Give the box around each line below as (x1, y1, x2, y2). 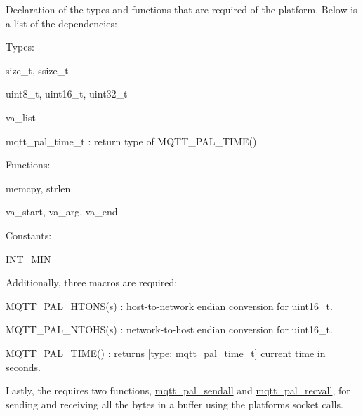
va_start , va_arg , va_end (6, 204, 118, 219)
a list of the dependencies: (6, 15, 117, 30)
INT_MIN (6, 251, 51, 266)
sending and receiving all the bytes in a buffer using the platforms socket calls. (6, 396, 343, 411)
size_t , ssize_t (6, 62, 69, 77)
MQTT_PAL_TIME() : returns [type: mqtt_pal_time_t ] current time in (6, 345, 326, 360)
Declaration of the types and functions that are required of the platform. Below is (6, 2, 357, 16)
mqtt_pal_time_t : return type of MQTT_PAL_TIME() (6, 133, 257, 148)
